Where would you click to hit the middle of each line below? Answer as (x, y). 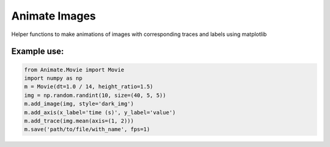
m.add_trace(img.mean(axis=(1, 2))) (79, 121)
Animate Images (53, 16)
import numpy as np (53, 78)
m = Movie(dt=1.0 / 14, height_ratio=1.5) (89, 87)
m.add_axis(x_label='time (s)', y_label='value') (100, 112)
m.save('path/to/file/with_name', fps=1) (87, 129)
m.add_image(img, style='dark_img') (79, 104)
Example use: (38, 52)
